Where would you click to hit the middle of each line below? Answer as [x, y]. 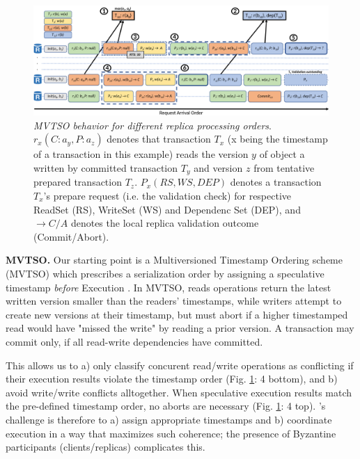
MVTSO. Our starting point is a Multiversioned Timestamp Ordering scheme [174, 260]
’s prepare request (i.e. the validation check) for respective [167, 195]
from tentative [284, 167]
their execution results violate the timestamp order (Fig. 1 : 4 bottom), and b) [172, 379]
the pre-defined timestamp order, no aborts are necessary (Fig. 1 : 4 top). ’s [166, 406]
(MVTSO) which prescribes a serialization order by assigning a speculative [165, 273]
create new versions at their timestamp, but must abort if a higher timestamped [177, 314]
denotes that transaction [159, 139]
